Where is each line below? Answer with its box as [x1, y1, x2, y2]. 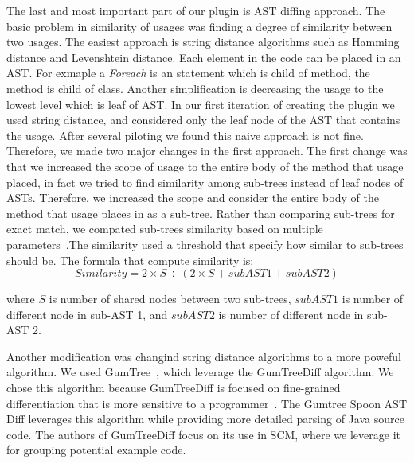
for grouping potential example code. [6, 442, 186, 458]
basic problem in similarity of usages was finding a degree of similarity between [6, 18, 393, 34]
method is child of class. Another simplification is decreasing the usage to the [6, 80, 384, 96]
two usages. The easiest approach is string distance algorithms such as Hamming [6, 33, 400, 50]
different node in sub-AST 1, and [6, 305, 168, 322]
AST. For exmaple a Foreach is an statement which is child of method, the [6, 64, 370, 81]
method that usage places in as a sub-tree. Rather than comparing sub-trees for [6, 204, 395, 221]
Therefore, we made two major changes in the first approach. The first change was [6, 142, 408, 159]
